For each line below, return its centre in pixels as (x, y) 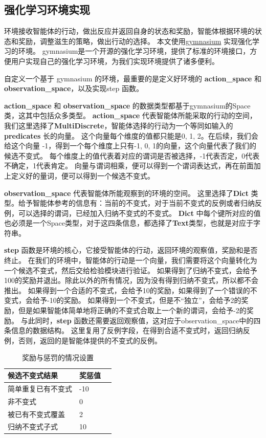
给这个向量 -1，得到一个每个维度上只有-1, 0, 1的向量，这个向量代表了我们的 (130, 146)
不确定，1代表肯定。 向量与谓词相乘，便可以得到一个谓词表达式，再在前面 (129, 166)
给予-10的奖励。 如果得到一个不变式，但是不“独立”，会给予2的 (137, 300)
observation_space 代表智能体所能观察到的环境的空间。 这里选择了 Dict (126, 193)
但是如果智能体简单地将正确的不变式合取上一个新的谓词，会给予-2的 (132, 310)
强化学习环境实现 (47, 9)
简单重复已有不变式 (40, 388)
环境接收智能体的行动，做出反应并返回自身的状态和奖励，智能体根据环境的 (129, 31)
